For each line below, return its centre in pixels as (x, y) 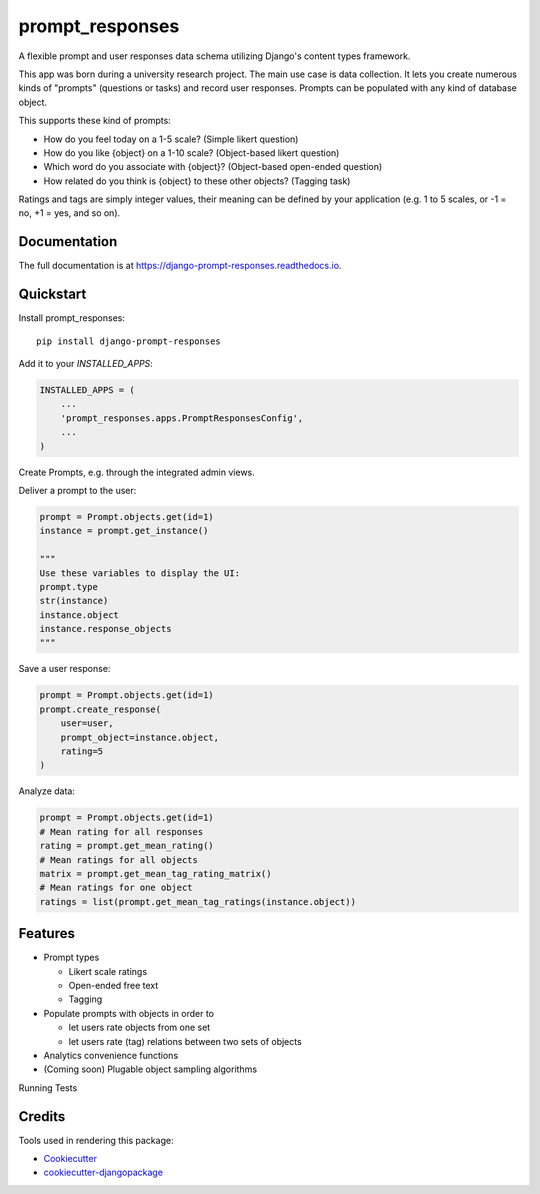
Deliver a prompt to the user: (77, 490)
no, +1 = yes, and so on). (69, 213)
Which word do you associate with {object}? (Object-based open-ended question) (213, 167)
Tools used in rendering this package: (96, 1140)
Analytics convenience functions (111, 1055)
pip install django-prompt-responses (129, 341)
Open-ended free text (113, 985)
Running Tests (48, 1087)
